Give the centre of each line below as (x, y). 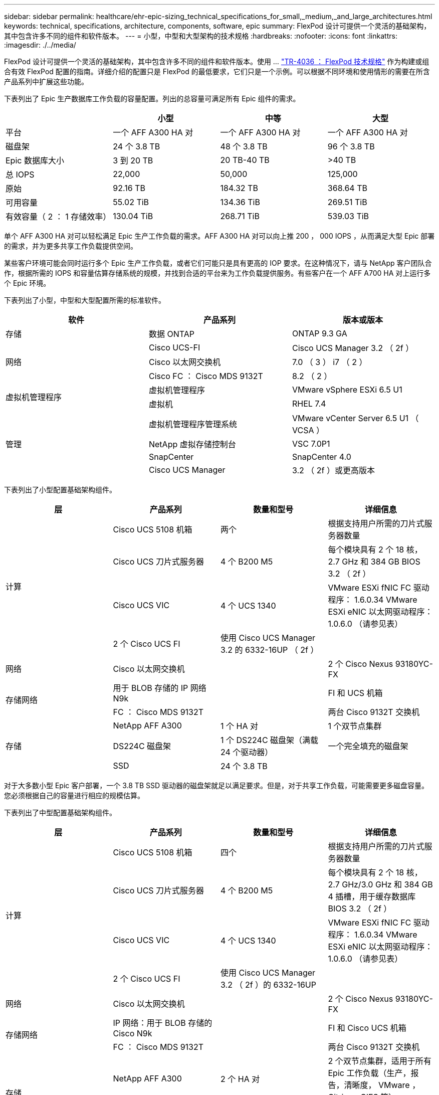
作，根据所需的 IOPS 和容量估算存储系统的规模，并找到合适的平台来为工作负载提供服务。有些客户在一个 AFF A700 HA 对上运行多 (217, 273)
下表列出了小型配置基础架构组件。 (60, 490)
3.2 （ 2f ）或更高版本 (334, 470)
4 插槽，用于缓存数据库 (372, 896)
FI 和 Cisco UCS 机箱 (367, 1028)
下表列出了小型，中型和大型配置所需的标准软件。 (85, 300)
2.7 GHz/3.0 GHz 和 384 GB (380, 884)
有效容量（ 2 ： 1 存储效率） (58, 217)
